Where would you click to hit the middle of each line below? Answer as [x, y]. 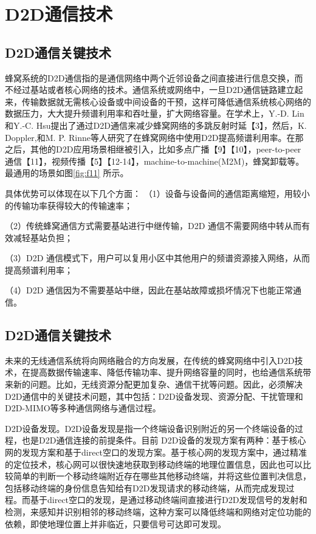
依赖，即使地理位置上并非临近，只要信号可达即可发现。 [115, 523]
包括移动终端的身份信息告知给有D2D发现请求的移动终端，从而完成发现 [146, 488]
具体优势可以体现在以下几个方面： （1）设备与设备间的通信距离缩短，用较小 [157, 193]
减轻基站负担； [43, 237]
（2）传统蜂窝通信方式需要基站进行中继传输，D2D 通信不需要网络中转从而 [153, 226]
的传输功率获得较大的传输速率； [69, 205]
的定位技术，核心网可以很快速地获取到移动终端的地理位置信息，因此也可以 [154, 464]
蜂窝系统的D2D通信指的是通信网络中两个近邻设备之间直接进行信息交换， [150, 77]
